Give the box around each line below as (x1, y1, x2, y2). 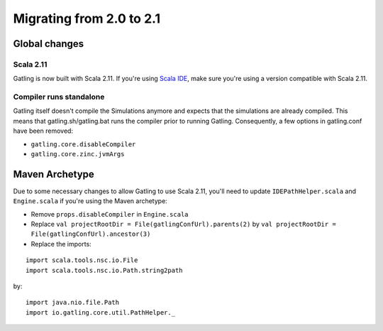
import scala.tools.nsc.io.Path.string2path (26, 266, 184, 274)
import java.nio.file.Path (26, 298, 120, 307)
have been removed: (13, 126, 74, 135)
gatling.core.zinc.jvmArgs (30, 150, 125, 158)
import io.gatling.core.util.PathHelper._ (26, 308, 176, 316)
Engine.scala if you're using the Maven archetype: (13, 197, 168, 205)
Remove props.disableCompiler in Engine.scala (30, 210, 189, 218)
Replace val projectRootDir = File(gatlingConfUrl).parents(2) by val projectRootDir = (30, 220, 336, 229)
